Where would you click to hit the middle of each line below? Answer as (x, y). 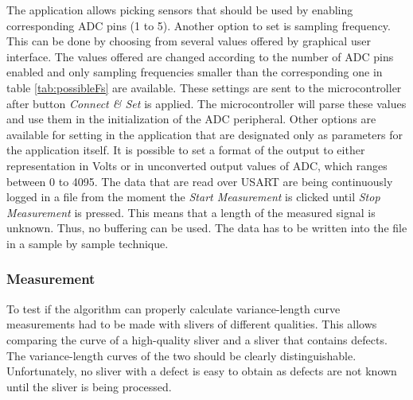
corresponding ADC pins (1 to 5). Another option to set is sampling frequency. (199, 25)
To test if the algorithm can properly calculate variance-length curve (173, 308)
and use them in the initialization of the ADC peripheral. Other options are (191, 119)
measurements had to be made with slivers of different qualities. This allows (192, 324)
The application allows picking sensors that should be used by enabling (180, 10)
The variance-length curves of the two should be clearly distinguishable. (181, 355)
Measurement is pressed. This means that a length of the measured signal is (191, 212)
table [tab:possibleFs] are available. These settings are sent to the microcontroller (204, 87)
